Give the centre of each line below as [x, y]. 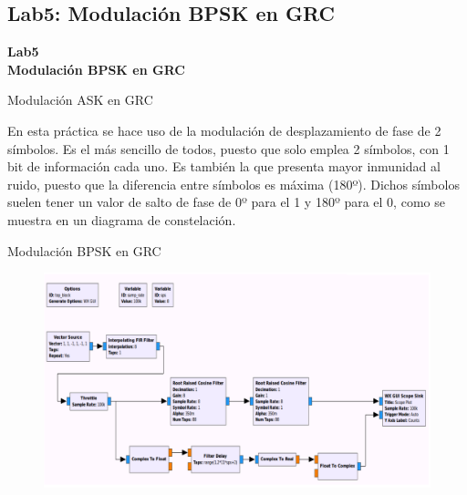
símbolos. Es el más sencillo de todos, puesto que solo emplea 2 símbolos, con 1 [228, 148]
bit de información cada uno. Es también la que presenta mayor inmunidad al [224, 166]
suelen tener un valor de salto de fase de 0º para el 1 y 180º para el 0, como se [226, 202]
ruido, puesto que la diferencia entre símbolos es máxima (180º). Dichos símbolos [233, 184]
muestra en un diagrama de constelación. [122, 219]
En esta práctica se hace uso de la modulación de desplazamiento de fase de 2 [224, 130]
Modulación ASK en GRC [80, 100]
